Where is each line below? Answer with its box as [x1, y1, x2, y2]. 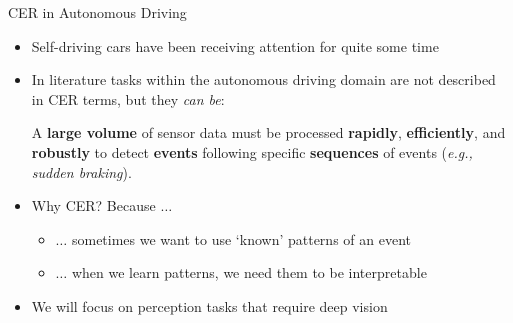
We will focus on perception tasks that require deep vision [31, 295, 388, 316]
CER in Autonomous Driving [8, 2, 187, 22]
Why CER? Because [31, 195, 156, 216]
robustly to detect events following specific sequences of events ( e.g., [31, 141, 473, 162]
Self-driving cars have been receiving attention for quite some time [31, 35, 439, 56]
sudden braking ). [31, 161, 132, 182]
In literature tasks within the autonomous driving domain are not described [31, 69, 496, 90]
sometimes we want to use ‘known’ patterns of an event [71, 228, 411, 249]
